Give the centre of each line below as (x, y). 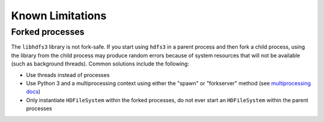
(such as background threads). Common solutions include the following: (100, 64)
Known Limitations (59, 16)
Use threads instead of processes (68, 75)
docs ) (33, 92)
